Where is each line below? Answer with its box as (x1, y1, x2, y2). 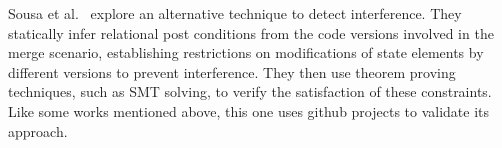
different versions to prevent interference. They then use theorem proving (8, 61, 456, 82)
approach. (8, 120, 68, 141)
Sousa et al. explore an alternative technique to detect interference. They (8, 3, 462, 23)
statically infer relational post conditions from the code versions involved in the (8, 22, 494, 43)
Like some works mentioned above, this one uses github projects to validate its (8, 100, 490, 121)
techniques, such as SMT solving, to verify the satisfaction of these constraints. (8, 81, 492, 102)
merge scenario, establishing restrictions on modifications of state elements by (8, 42, 484, 63)
